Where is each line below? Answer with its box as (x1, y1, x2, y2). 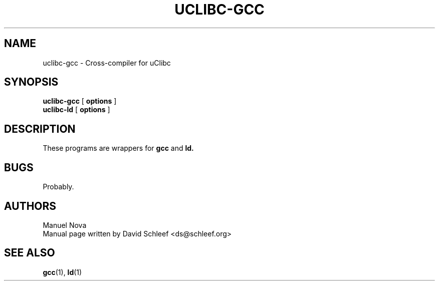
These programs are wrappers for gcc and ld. (43, 144, 194, 153)
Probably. (43, 182, 74, 191)
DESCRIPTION (4, 122, 76, 135)
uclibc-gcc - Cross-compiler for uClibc (43, 58, 171, 67)
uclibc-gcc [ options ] (43, 97, 117, 106)
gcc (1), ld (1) (43, 267, 82, 276)
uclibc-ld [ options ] (43, 105, 110, 114)
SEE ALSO (4, 246, 55, 259)
